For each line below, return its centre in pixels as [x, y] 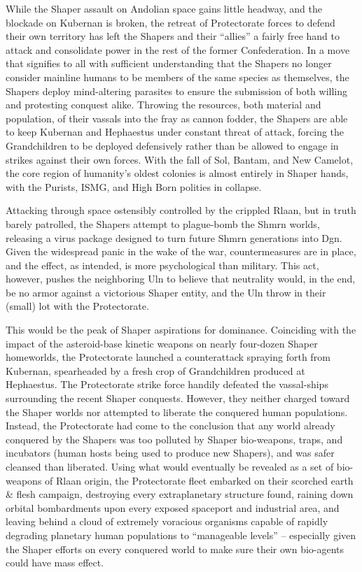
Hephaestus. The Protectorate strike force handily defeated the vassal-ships [167, 384]
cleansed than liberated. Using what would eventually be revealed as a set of [170, 466]
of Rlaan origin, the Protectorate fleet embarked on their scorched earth [199, 480]
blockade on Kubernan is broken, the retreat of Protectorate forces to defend [170, 22]
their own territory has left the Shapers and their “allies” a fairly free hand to [173, 36]
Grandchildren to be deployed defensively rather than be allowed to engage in [172, 145]
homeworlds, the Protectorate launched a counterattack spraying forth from [168, 357]
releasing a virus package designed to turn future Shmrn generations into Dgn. [174, 237]
